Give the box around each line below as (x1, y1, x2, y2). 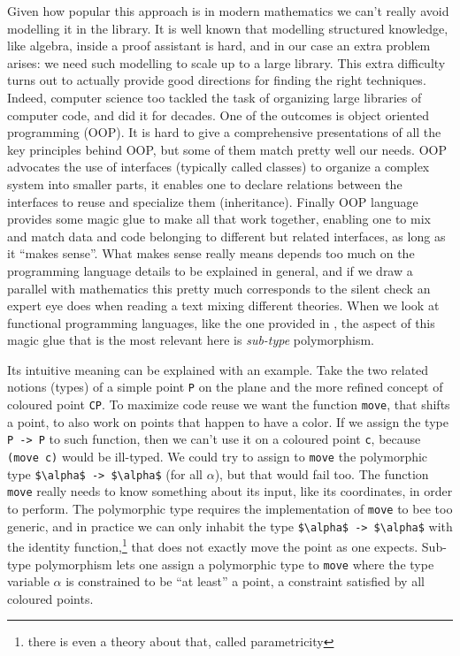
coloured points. (7, 589, 94, 607)
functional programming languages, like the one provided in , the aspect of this (7, 313, 435, 332)
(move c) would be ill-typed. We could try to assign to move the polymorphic (7, 447, 428, 466)
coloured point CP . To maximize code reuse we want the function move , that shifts (7, 395, 450, 414)
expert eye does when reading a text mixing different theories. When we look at (7, 296, 440, 315)
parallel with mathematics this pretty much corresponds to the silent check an (7, 278, 431, 297)
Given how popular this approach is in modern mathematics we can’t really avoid (7, 2, 449, 19)
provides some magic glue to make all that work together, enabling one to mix (7, 210, 431, 228)
